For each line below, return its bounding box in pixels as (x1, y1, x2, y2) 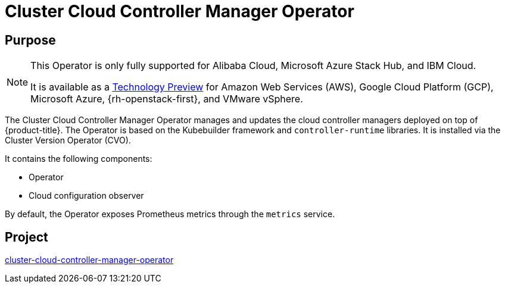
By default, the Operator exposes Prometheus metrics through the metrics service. (5, 209, 335, 220)
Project (5, 229, 48, 245)
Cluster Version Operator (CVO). (5, 135, 131, 146)
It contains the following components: (5, 154, 152, 164)
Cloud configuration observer (29, 190, 144, 201)
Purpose (5, 32, 56, 48)
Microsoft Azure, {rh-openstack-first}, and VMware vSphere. (30, 93, 303, 105)
